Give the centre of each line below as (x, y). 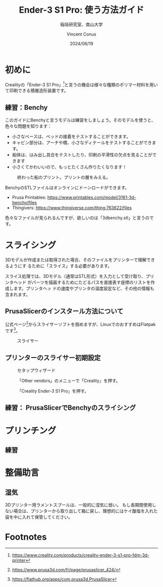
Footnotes (26, 537)
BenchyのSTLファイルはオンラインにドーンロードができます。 (67, 188)
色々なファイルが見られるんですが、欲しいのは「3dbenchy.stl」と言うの (77, 218)
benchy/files (24, 203)
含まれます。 (18, 295)
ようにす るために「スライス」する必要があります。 (61, 266)
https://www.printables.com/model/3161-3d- (92, 197)
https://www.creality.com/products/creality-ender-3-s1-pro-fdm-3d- (81, 555)
